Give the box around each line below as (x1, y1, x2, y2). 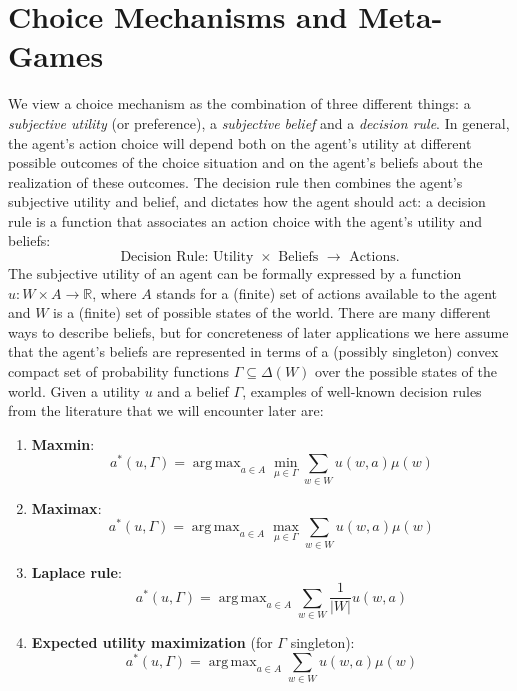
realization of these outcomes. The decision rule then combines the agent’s (8, 171, 463, 192)
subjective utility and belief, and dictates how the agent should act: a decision (8, 191, 486, 212)
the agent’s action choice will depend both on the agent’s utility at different (8, 132, 472, 153)
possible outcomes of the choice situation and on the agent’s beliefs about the (8, 152, 483, 173)
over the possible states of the (315, 361, 497, 382)
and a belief (157, 380, 229, 401)
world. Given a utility (8, 380, 140, 401)
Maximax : (31, 497, 102, 518)
